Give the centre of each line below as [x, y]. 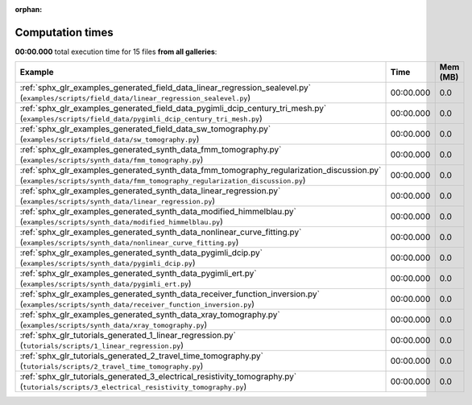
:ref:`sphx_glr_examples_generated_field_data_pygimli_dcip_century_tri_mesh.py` [173, 109]
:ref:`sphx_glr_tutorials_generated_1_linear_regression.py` [128, 336]
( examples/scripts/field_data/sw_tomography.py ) [110, 139]
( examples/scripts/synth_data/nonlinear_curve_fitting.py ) [129, 242]
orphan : [29, 9]
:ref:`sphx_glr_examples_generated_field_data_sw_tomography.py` [145, 129]
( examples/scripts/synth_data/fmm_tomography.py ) [112, 159]
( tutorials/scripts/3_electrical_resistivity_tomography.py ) [133, 386]
